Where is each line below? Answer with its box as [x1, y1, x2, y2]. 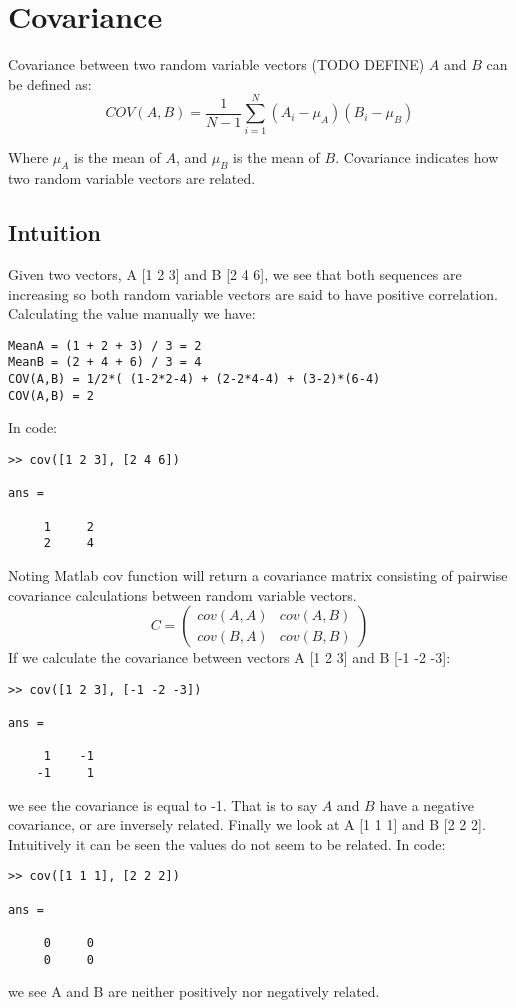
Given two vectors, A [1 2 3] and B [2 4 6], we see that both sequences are [8, 264, 462, 285]
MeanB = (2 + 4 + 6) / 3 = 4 [8, 355, 202, 370]
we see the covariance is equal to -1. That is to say [8, 794, 318, 815]
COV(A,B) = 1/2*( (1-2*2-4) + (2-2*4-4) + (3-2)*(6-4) [8, 372, 381, 387]
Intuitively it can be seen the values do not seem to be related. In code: [8, 833, 446, 854]
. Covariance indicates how [335, 147, 499, 168]
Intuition [8, 217, 101, 248]
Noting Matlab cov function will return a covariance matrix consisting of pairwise [8, 564, 508, 585]
